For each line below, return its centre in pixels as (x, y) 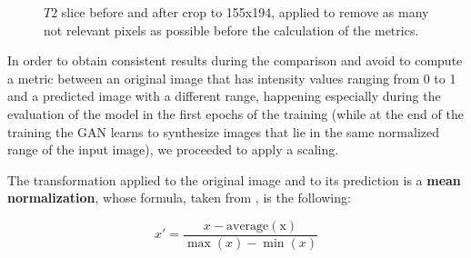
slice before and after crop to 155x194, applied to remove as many (245, 12)
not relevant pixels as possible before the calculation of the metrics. (231, 30)
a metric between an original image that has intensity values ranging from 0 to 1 (232, 78)
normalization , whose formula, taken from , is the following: (179, 198)
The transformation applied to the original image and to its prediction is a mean (234, 179)
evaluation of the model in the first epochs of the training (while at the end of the (235, 113)
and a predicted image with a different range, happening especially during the (224, 96)
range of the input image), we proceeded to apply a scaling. (173, 149)
